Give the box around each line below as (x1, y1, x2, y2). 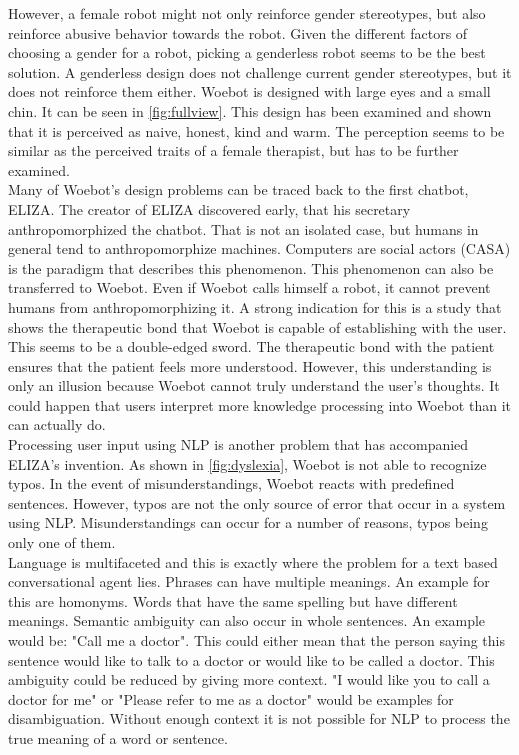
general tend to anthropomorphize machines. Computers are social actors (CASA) (8, 238, 511, 259)
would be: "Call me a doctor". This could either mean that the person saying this (8, 630, 505, 650)
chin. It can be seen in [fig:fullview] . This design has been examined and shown (8, 100, 492, 121)
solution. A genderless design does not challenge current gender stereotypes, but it (8, 61, 512, 82)
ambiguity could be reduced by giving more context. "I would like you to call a (8, 669, 490, 690)
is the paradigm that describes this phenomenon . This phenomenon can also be (8, 257, 494, 278)
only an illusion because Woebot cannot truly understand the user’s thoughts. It (8, 375, 500, 396)
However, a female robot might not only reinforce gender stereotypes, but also (8, 3, 486, 23)
